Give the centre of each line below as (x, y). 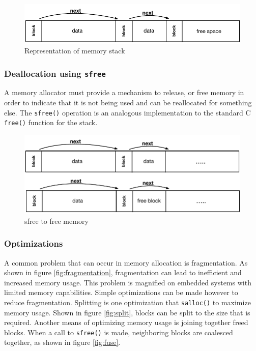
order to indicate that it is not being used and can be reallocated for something (128, 103)
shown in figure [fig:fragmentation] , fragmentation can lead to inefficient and (123, 272)
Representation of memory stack (75, 51)
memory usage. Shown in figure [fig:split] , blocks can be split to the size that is (127, 312)
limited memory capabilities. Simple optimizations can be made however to (121, 292)
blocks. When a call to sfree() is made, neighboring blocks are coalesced (119, 332)
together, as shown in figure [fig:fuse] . (62, 342)
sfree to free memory (56, 221)
